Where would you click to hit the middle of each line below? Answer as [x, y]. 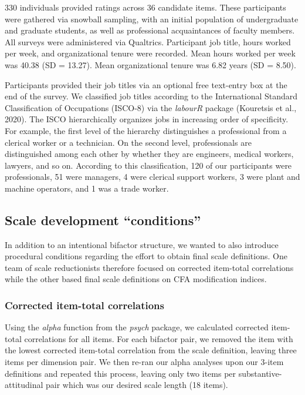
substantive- [260, 373]
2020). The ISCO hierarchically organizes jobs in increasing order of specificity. [147, 119]
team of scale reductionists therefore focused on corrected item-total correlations [149, 267]
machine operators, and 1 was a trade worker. [87, 188]
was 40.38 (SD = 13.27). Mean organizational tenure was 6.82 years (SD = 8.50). [150, 64]
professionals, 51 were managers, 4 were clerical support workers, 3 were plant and [152, 177]
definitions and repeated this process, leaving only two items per [121, 373]
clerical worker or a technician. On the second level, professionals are [128, 142]
